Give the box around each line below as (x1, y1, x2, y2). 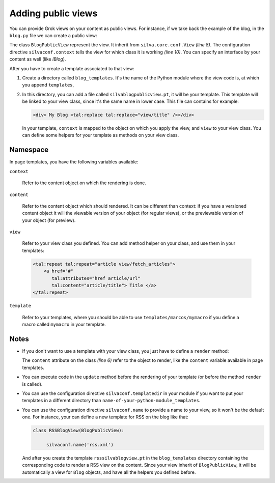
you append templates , (22, 82, 74, 88)
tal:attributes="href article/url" (51, 275, 141, 281)
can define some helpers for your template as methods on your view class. (22, 132, 179, 138)
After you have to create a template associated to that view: (9, 65, 134, 71)
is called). (22, 381, 43, 387)
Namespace (9, 146, 49, 154)
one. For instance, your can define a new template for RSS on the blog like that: (22, 414, 188, 420)
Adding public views (9, 8, 98, 19)
